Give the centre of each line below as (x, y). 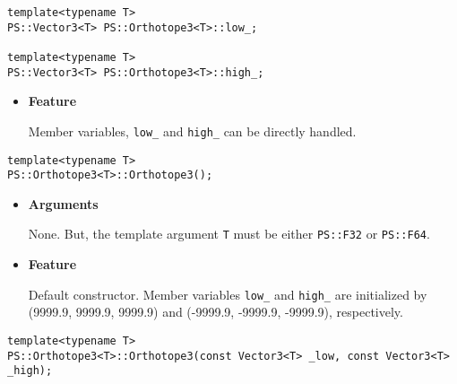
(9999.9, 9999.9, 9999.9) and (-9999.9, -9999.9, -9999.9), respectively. (216, 312)
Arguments (63, 203)
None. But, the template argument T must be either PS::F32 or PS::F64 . (229, 234)
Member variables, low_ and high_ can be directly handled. (192, 131)
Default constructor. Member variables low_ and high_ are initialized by (228, 294)
